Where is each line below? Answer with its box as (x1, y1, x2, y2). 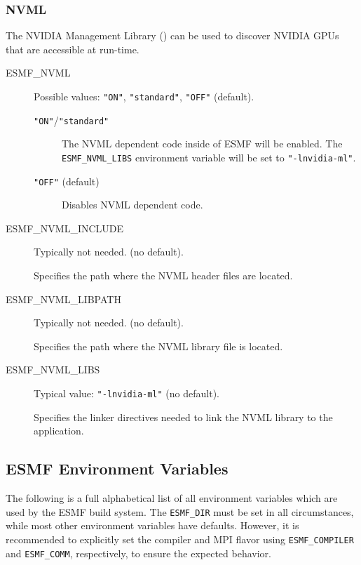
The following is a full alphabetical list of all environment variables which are (6, 491, 338, 505)
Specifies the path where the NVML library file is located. (34, 338, 283, 353)
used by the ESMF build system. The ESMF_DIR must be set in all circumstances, (6, 504, 354, 519)
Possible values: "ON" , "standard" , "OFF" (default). (34, 89, 254, 103)
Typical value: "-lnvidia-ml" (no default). (34, 385, 219, 400)
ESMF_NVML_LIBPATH (6, 291, 121, 306)
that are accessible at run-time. (6, 41, 139, 56)
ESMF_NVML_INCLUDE (6, 220, 124, 235)
